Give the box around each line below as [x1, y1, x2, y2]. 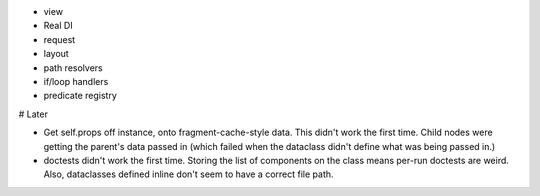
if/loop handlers [43, 75, 109, 87]
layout [43, 48, 69, 60]
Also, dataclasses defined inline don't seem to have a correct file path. [43, 168, 334, 180]
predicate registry [43, 90, 117, 102]
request [43, 33, 76, 45]
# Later [18, 108, 49, 120]
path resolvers [43, 61, 104, 74]
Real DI [43, 20, 74, 32]
